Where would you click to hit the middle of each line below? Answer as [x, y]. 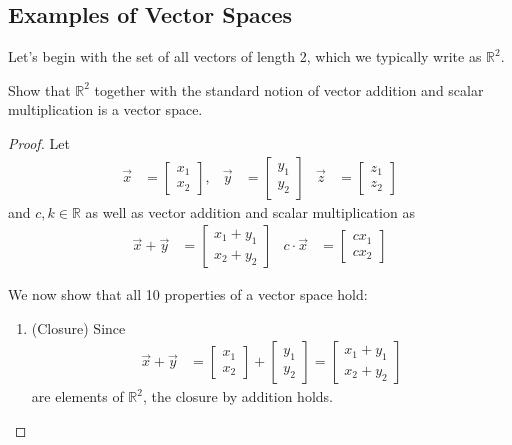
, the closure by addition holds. [237, 396]
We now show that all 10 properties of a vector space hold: [188, 294]
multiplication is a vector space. [105, 109]
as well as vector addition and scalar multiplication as [250, 211]
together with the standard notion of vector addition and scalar [289, 89]
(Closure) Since [78, 327]
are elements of [77, 396]
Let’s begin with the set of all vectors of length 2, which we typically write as [245, 56]
